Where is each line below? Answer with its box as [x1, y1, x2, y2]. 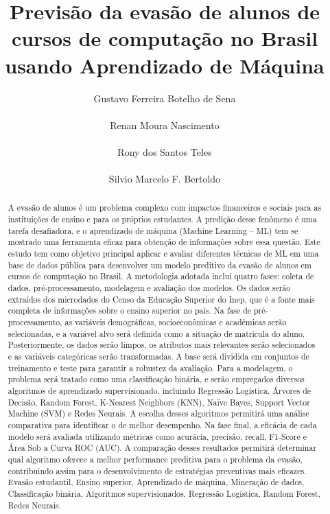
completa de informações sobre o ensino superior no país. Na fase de [8, 305, 252, 316]
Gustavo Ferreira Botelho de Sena [93, 91, 236, 105]
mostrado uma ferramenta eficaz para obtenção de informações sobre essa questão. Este [8, 236, 320, 248]
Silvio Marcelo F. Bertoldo [108, 172, 221, 186]
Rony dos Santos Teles [117, 144, 212, 159]
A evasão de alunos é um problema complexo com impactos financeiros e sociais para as [8, 202, 322, 213]
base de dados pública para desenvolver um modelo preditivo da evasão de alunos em [8, 259, 311, 270]
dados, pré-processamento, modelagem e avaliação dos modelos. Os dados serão [8, 282, 291, 294]
